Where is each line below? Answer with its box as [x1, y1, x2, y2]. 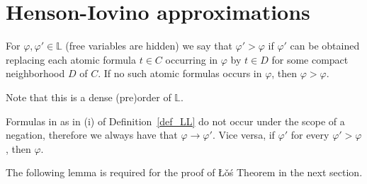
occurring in [165, 52, 218, 67]
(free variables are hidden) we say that [65, 38, 232, 53]
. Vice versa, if [212, 127, 275, 142]
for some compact [271, 52, 349, 67]
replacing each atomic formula [6, 52, 137, 67]
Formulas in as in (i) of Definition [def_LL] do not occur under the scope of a [6, 113, 345, 128]
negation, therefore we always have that [6, 127, 178, 142]
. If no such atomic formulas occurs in [98, 66, 262, 81]
